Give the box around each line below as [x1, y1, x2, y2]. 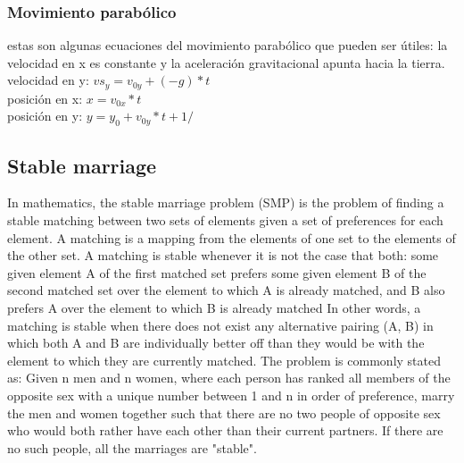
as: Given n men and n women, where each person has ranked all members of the [7, 368, 451, 387]
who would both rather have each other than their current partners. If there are [7, 421, 443, 440]
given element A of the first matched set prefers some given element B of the [7, 263, 427, 282]
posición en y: [7, 106, 83, 125]
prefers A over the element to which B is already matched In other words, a [7, 299, 421, 317]
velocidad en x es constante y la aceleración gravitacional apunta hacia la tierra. [7, 53, 445, 72]
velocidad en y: [7, 71, 89, 89]
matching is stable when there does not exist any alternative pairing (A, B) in [7, 316, 434, 334]
